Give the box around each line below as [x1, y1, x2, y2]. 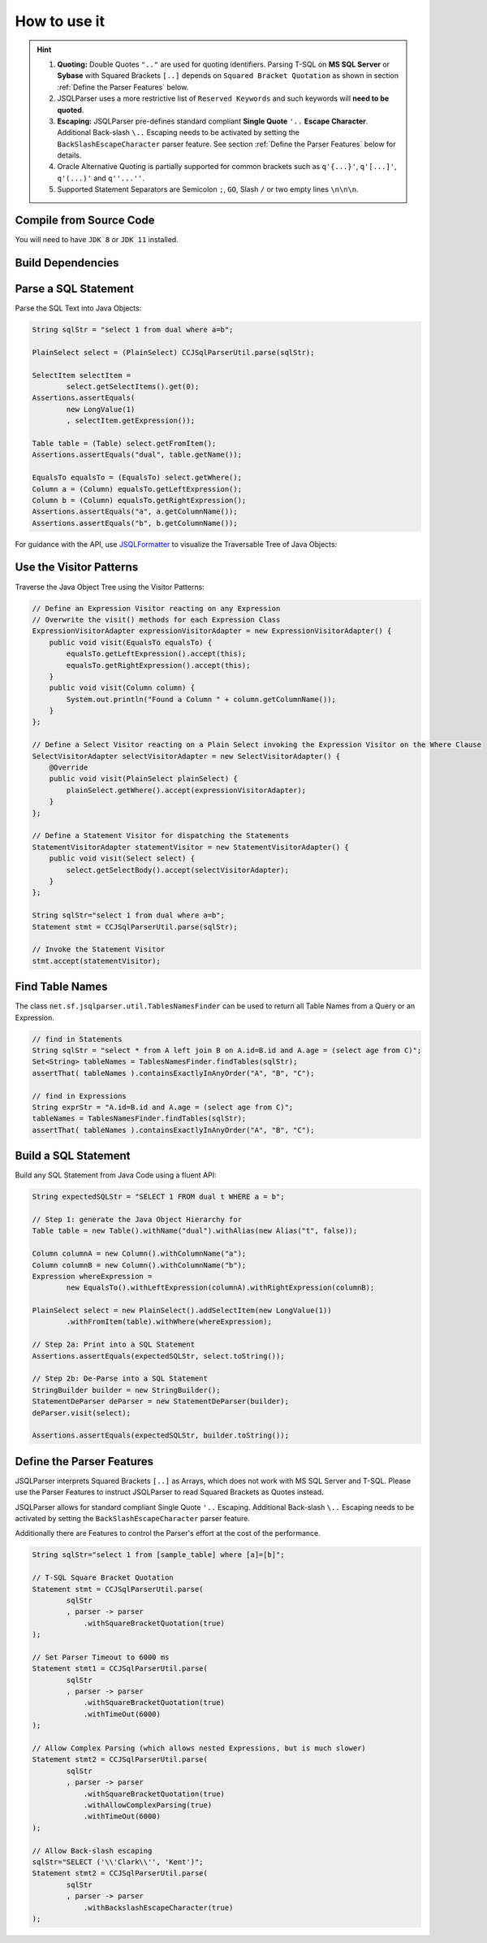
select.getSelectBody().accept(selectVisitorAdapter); [66, 865, 290, 874]
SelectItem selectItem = [32, 371, 131, 379]
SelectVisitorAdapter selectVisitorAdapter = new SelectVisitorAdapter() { [32, 752, 341, 761]
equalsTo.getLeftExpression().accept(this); [66, 649, 247, 658]
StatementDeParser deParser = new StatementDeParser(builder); [32, 1397, 290, 1406]
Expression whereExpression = [32, 1272, 153, 1281]
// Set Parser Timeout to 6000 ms [32, 1652, 170, 1662]
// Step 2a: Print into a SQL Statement [32, 1340, 195, 1349]
